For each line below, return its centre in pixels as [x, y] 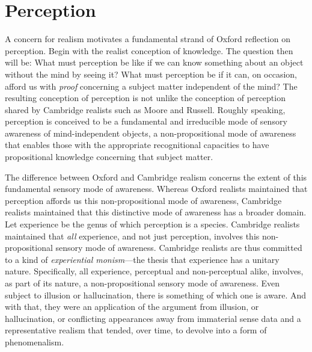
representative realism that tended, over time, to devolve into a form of [136, 330]
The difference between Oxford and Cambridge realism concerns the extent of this [156, 177]
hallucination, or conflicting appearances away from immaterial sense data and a [153, 318]
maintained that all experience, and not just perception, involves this [132, 236]
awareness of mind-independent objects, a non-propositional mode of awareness [151, 133]
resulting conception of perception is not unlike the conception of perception [145, 98]
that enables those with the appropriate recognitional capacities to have [137, 145]
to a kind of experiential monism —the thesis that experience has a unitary [142, 259]
